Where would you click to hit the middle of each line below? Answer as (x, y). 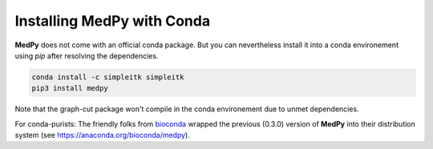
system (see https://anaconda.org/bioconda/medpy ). (102, 135)
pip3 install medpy (70, 89)
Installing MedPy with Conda (113, 21)
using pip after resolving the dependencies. (87, 55)
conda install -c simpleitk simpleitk (108, 77)
